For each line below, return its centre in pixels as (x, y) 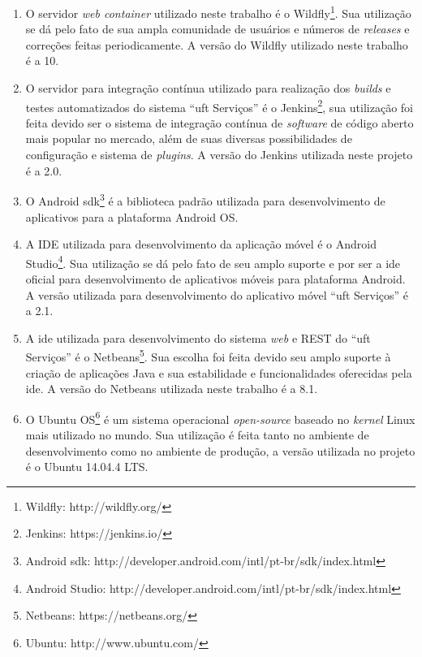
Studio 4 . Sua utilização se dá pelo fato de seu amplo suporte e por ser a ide (213, 262)
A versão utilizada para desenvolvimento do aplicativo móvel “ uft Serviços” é (217, 294)
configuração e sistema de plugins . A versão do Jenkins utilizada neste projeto (219, 155)
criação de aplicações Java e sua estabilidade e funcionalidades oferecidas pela (219, 372)
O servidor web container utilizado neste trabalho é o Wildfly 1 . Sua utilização (218, 12)
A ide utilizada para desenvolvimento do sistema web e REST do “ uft (198, 337)
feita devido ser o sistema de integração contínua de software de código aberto (220, 122)
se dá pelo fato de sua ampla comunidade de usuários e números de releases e (217, 29)
